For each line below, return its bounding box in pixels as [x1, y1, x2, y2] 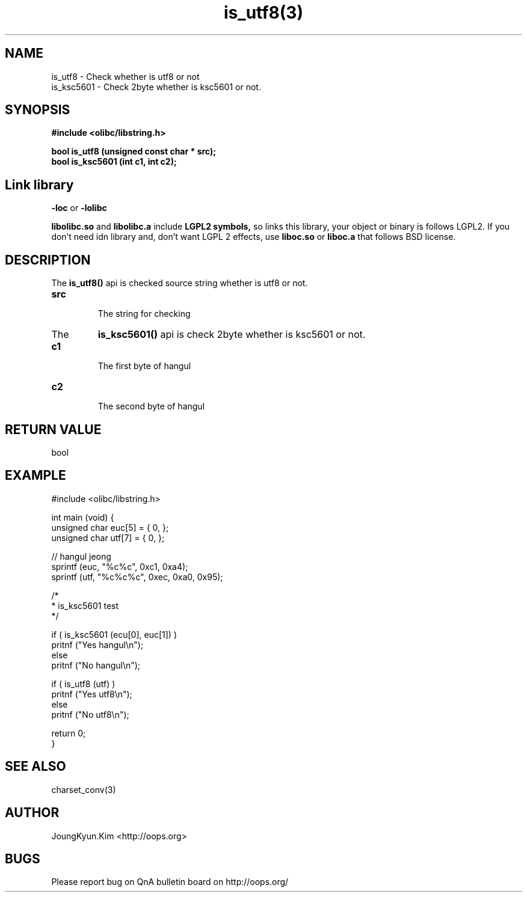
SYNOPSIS [5, 102, 70, 118]
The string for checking [97, 308, 191, 319]
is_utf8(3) [224, 2, 303, 23]
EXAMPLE [5, 468, 66, 483]
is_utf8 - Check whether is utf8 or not [51, 71, 200, 82]
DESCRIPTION [5, 252, 91, 268]
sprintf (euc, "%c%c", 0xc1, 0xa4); [51, 561, 188, 572]
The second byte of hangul [97, 401, 205, 412]
